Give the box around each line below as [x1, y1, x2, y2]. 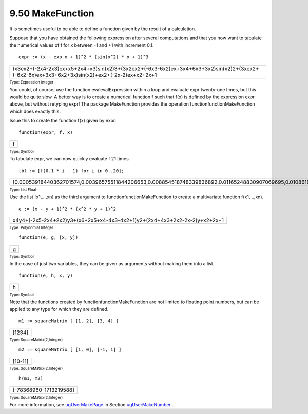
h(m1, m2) [18, 376, 43, 381]
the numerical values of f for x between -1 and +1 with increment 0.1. [9, 42, 154, 48]
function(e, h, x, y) [18, 273, 73, 279]
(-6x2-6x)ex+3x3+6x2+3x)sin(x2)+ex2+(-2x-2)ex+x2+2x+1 [12, 72, 157, 79]
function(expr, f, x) [18, 130, 73, 135]
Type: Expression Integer [9, 80, 54, 85]
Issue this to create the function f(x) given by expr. [9, 118, 117, 123]
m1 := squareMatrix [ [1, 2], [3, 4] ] [18, 318, 119, 324]
